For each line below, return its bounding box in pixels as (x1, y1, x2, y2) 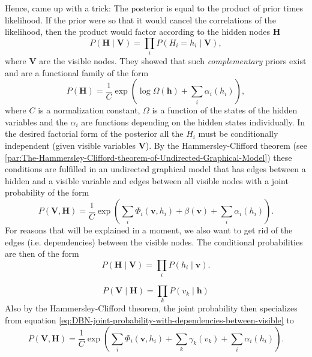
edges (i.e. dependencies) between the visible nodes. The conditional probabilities (5, 235, 303, 248)
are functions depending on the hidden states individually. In (81, 115, 305, 128)
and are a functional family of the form (5, 66, 149, 79)
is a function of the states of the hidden (152, 104, 298, 116)
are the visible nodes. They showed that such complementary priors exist (39, 55, 307, 67)
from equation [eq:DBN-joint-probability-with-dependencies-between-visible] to (5, 314, 294, 326)
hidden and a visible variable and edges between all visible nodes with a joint (5, 174, 289, 187)
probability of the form (5, 186, 89, 199)
